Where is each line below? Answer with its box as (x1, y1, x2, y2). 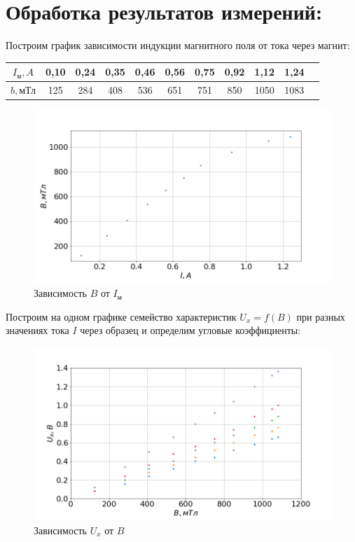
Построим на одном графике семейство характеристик (6, 309, 237, 324)
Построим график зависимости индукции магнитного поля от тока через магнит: (6, 38, 350, 53)
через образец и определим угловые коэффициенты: (80, 323, 301, 338)
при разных (296, 309, 345, 324)
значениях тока (6, 323, 69, 338)
